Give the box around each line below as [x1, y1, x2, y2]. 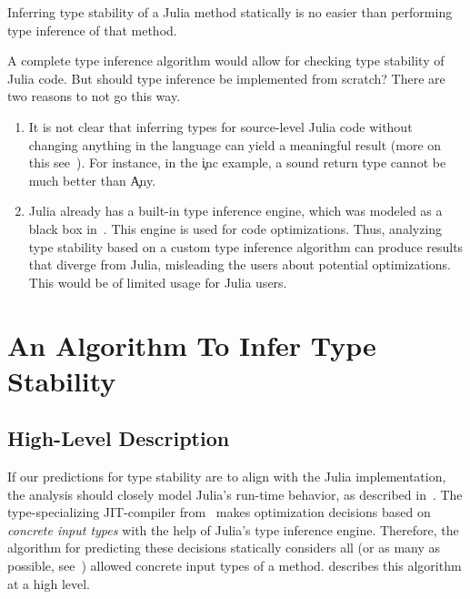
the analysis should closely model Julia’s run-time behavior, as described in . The [7, 484, 463, 503]
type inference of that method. [7, 20, 177, 39]
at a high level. [7, 574, 90, 593]
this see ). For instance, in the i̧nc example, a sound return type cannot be [28, 153, 446, 172]
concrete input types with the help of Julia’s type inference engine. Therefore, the [7, 520, 459, 539]
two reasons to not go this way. [7, 86, 181, 106]
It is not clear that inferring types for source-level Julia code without [28, 117, 413, 136]
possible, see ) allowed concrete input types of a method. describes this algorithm [7, 556, 462, 575]
